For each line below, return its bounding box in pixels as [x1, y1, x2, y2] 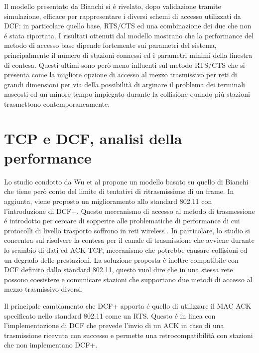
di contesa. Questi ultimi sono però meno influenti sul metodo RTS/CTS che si [4, 59, 245, 70]
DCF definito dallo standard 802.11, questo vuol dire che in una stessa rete [4, 264, 233, 275]
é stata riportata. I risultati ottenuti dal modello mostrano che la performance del [4, 30, 254, 40]
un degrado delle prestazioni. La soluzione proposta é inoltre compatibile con [4, 254, 239, 265]
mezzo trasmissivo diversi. [4, 284, 83, 294]
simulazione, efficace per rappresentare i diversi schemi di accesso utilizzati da [4, 10, 241, 21]
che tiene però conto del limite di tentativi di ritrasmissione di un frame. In [4, 186, 234, 196]
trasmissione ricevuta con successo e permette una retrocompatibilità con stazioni [4, 330, 253, 340]
